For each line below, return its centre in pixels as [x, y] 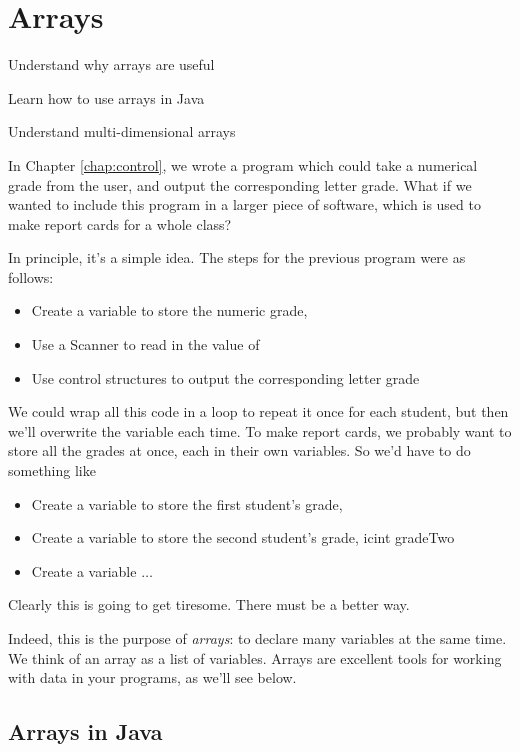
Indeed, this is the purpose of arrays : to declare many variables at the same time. [257, 638]
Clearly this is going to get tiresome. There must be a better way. [209, 604]
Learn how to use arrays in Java [106, 97]
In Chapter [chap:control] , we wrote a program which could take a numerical [243, 164]
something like [52, 470]
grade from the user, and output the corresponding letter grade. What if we [240, 184]
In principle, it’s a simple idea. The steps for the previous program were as [237, 257]
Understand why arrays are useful [111, 64]
